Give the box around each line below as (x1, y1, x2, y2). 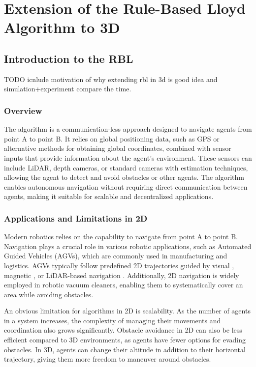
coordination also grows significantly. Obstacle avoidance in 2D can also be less (4, 325, 242, 335)
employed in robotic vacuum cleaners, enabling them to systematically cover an (4, 280, 243, 290)
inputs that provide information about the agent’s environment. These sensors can (4, 152, 252, 163)
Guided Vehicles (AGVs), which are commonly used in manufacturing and (4, 251, 227, 261)
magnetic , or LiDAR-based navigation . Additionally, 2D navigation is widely (4, 270, 239, 280)
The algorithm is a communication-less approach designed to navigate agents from (4, 124, 252, 134)
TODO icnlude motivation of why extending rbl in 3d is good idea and (4, 74, 218, 84)
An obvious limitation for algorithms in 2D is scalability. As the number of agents (4, 306, 251, 316)
